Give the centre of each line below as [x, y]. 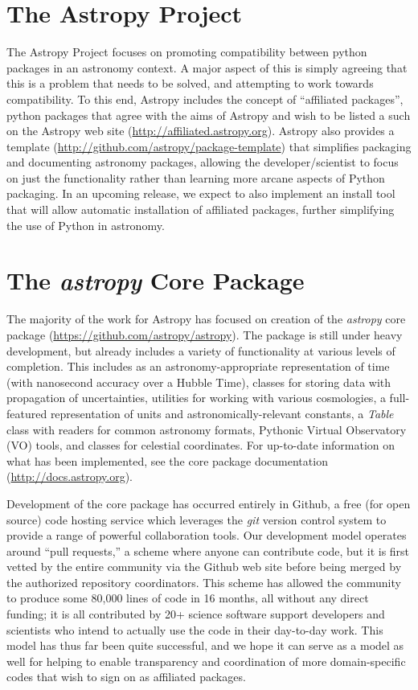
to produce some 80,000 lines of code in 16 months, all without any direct [188, 598]
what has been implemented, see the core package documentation [167, 460]
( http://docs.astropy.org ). [70, 476]
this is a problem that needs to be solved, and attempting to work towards [190, 83]
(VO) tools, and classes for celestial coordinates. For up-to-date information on [201, 445]
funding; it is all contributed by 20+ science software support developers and [196, 614]
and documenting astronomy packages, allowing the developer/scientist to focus [203, 162]
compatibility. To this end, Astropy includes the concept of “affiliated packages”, [205, 99]
